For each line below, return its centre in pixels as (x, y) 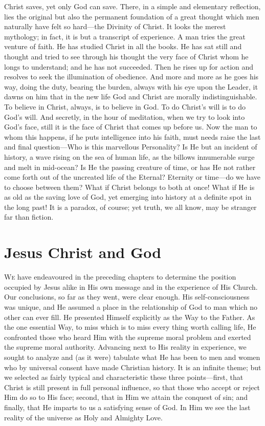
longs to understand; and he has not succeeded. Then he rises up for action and (129, 66)
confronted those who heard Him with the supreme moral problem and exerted (128, 337)
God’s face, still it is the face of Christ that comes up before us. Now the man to (131, 127)
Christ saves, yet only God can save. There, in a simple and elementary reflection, (132, 6)
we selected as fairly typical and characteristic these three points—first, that (124, 377)
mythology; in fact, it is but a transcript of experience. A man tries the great (125, 36)
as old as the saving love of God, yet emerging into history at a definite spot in (128, 197)
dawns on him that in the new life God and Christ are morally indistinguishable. (131, 97)
